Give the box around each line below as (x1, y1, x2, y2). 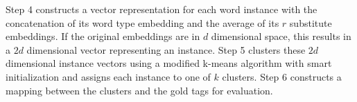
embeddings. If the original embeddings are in (6, 29, 200, 43)
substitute (289, 15, 332, 30)
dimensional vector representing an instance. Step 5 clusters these (26, 42, 306, 57)
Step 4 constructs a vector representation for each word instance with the (6, 2, 317, 16)
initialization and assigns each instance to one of (6, 69, 211, 83)
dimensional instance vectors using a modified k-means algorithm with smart (6, 56, 332, 70)
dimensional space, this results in (211, 29, 351, 43)
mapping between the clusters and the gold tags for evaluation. (6, 83, 273, 97)
